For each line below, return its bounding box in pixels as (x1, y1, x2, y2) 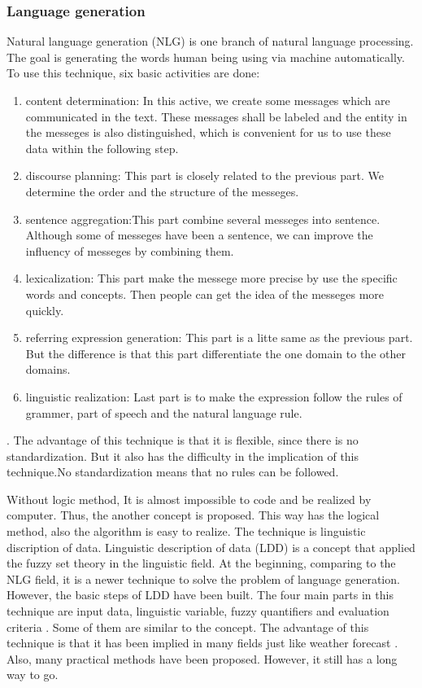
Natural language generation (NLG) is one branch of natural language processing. (7, 33, 414, 50)
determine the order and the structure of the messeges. (25, 182, 299, 199)
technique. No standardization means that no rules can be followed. (7, 463, 339, 480)
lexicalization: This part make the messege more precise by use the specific (25, 270, 398, 287)
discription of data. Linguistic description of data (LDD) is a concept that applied (7, 538, 415, 555)
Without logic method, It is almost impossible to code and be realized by (7, 490, 372, 507)
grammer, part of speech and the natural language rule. (25, 404, 302, 421)
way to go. (7, 666, 59, 683)
